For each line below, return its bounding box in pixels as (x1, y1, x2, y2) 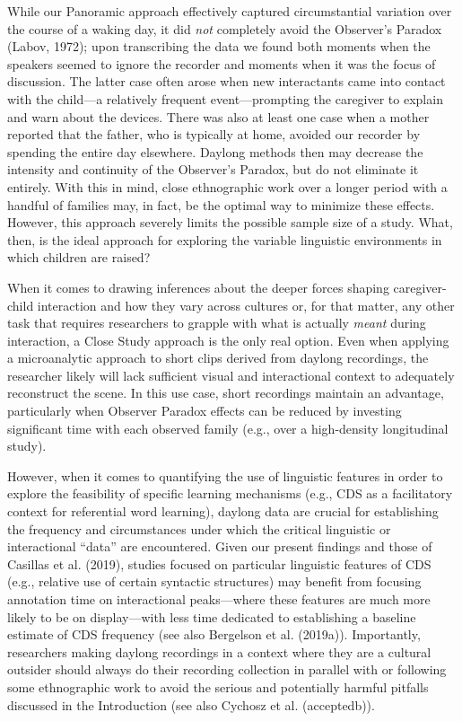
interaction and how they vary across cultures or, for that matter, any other (37, 295, 455, 314)
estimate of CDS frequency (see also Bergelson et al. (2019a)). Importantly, (7, 625, 421, 644)
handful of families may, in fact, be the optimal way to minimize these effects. (7, 195, 435, 214)
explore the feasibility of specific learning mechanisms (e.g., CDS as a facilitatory (7, 484, 453, 503)
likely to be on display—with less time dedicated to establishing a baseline (7, 607, 416, 626)
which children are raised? (7, 248, 151, 267)
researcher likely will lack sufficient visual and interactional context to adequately (7, 365, 455, 384)
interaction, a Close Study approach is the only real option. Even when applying (7, 330, 449, 349)
